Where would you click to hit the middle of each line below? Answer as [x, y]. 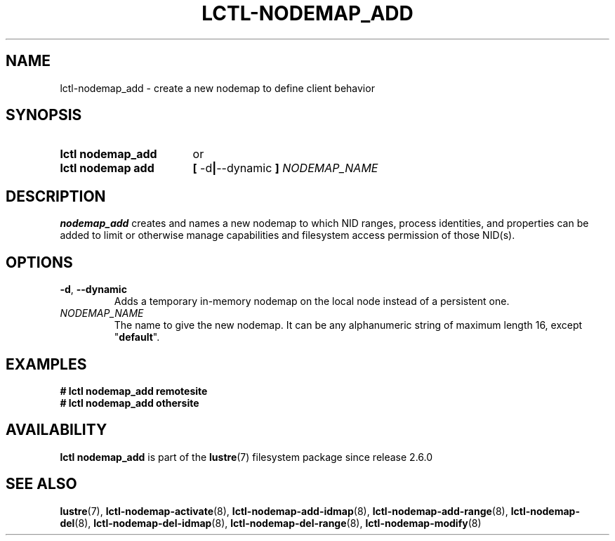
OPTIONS [39, 262]
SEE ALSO [41, 484]
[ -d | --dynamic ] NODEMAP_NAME [285, 168]
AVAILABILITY [57, 430]
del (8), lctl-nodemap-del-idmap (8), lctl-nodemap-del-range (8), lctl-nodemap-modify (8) [271, 523]
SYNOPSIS [44, 115]
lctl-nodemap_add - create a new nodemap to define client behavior [217, 88]
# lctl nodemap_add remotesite [134, 391]
